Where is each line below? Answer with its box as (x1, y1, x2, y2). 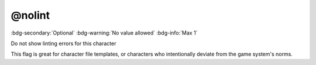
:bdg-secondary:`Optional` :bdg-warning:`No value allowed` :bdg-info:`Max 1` (11, 29, 198, 36)
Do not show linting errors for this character (11, 40, 116, 47)
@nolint (11, 9, 50, 22)
